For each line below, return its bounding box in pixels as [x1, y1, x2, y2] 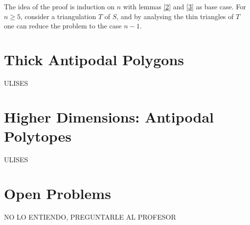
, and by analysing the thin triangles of [116, 11, 234, 21]
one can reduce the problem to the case [4, 21, 122, 31]
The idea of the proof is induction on [4, 1, 115, 11]
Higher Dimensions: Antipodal [4, 106, 214, 126]
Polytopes [4, 125, 72, 146]
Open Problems [4, 183, 111, 203]
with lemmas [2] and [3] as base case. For [123, 1, 246, 11]
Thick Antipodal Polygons [4, 49, 184, 69]
